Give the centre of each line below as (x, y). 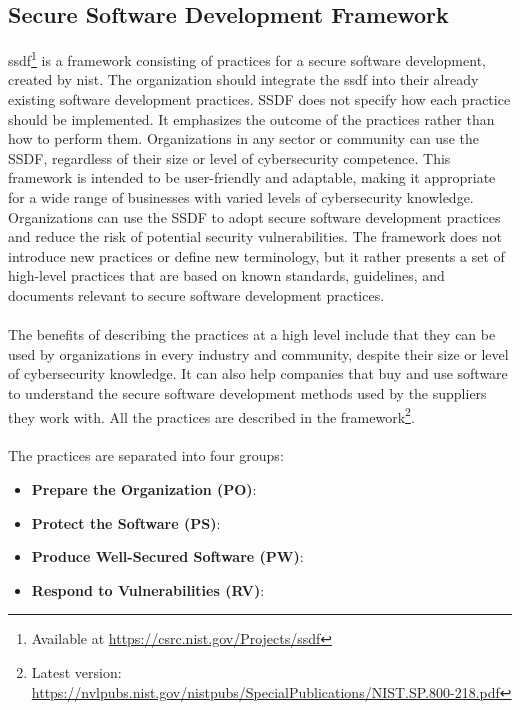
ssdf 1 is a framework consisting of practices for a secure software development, (247, 58)
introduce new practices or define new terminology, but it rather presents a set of (256, 255)
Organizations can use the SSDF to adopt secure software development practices (254, 216)
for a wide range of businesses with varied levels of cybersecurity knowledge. (241, 197)
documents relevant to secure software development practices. (196, 294)
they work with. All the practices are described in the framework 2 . (211, 415)
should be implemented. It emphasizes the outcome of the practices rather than (251, 118)
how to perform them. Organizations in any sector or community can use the (243, 138)
